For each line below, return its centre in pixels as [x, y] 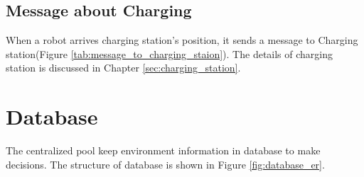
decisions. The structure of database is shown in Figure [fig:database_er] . [165, 164]
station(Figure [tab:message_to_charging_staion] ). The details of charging [170, 53]
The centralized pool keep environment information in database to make [163, 150]
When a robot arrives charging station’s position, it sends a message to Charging [182, 40]
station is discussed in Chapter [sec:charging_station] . [123, 68]
